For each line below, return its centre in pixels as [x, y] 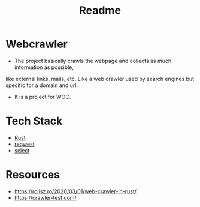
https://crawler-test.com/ [45, 197]
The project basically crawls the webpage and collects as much [93, 61]
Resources [33, 175]
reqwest [24, 144]
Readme [100, 10]
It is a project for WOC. [43, 97]
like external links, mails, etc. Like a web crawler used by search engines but [100, 79]
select [22, 150]
